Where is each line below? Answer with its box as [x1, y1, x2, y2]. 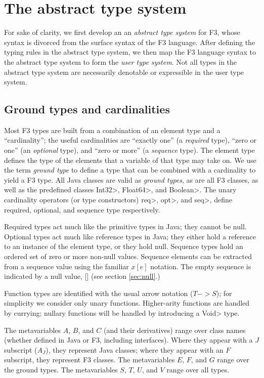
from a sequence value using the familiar [4, 261, 129, 271]
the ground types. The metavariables [4, 364, 118, 374]
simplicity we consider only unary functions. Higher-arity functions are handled [4, 298, 250, 308]
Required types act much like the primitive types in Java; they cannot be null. [4, 221, 247, 232]
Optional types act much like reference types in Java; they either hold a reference [4, 231, 256, 241]
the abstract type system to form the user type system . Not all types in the [4, 56, 237, 67]
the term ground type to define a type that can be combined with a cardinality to [4, 164, 256, 175]
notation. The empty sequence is [150, 261, 251, 271]
